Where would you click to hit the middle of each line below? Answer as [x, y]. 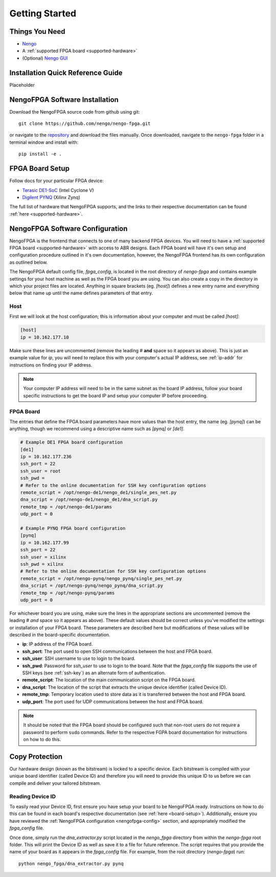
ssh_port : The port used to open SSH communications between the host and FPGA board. [117, 651]
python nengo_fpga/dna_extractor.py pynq [71, 863]
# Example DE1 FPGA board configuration [71, 442]
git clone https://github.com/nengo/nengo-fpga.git [85, 124]
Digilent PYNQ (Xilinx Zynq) [51, 197]
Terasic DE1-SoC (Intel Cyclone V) [58, 190]
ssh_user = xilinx [43, 557]
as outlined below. [29, 262]
